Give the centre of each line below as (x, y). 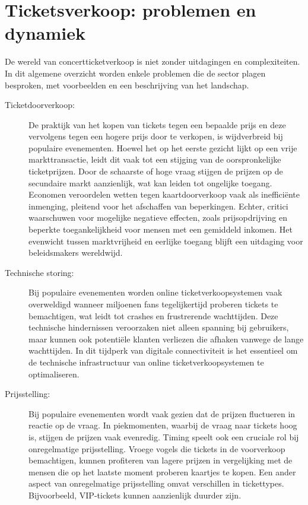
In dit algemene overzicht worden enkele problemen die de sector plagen (135, 73)
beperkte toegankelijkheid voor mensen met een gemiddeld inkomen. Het (161, 229)
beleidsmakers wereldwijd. (76, 252)
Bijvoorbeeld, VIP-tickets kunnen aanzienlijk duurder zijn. (135, 495)
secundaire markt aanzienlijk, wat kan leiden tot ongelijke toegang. (150, 182)
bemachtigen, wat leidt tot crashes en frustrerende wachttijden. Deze (153, 315)
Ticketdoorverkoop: (40, 105)
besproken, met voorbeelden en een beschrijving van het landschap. (127, 85)
